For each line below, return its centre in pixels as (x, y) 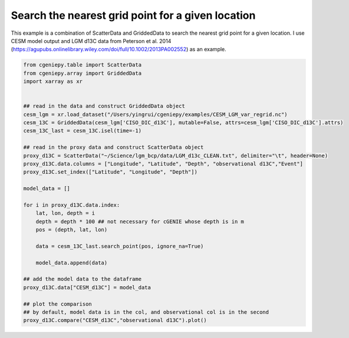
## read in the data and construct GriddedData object (104, 106)
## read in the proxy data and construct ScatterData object (113, 148)
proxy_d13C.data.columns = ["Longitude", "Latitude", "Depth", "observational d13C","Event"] (163, 164)
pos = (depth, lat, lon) (72, 230)
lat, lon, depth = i (65, 213)
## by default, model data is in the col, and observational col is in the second (146, 312)
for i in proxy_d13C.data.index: (72, 205)
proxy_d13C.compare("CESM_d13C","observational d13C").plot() (115, 320)
